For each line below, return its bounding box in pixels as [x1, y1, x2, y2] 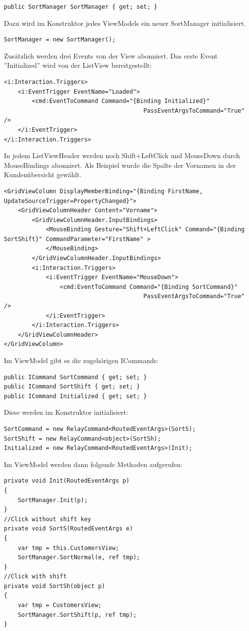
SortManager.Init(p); [18, 496, 88, 504]
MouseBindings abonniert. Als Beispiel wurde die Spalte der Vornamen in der [4, 160, 236, 170]
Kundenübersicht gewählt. [4, 169, 82, 180]
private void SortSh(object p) [4, 582, 105, 590]
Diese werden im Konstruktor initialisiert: [4, 407, 128, 417]
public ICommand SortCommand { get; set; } [4, 373, 147, 381]
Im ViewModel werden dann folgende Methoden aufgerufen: [4, 459, 183, 469]
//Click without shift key [4, 515, 91, 523]
